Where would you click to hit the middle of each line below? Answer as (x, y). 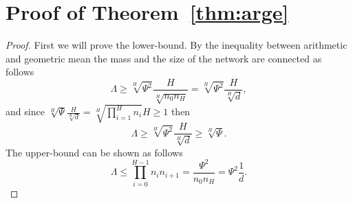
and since (25, 111)
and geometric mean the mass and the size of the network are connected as (164, 58)
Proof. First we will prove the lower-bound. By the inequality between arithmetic (176, 45)
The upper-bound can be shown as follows (94, 152)
